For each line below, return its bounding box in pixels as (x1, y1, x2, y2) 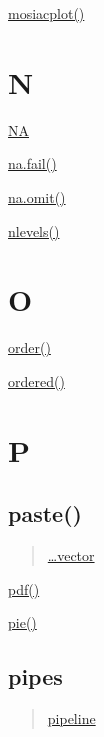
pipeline (47, 707, 96, 728)
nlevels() (8, 220, 60, 241)
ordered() (8, 370, 65, 391)
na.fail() (8, 153, 57, 174)
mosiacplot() (8, 3, 85, 23)
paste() (8, 498, 82, 529)
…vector (47, 544, 95, 565)
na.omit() (8, 186, 66, 207)
